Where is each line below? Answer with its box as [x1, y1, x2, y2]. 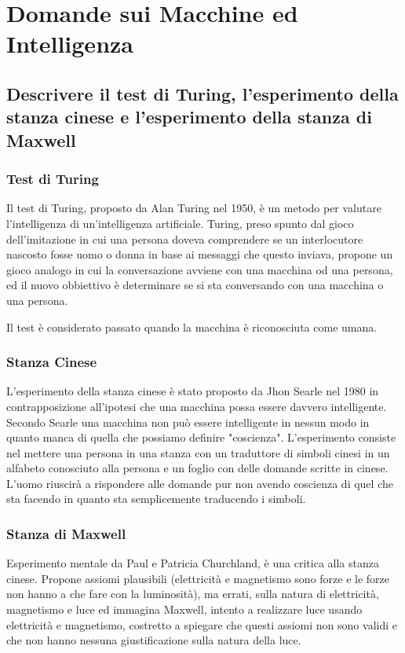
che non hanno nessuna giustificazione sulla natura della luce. [6, 632, 301, 648]
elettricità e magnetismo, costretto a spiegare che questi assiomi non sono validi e [6, 616, 397, 633]
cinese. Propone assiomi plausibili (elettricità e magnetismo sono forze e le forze [6, 570, 390, 586]
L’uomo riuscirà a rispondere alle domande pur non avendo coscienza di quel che [6, 475, 393, 491]
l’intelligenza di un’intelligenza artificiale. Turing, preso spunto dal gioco [6, 215, 354, 231]
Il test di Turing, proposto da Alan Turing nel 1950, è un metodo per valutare [6, 200, 381, 216]
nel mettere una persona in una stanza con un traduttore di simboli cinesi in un [6, 444, 390, 460]
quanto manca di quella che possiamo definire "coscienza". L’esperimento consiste [6, 429, 396, 446]
